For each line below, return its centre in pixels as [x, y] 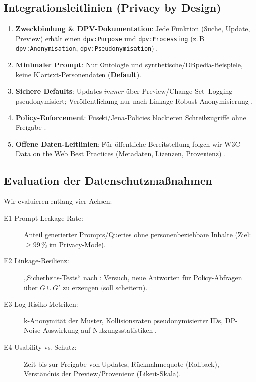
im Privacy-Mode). [77, 244]
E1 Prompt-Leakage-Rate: [44, 218]
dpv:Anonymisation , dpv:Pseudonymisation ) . [87, 48]
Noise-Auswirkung [51, 330]
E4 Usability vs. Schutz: [40, 347]
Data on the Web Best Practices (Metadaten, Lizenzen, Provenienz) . [121, 154]
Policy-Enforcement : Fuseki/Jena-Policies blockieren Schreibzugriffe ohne [131, 117]
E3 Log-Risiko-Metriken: [41, 304]
